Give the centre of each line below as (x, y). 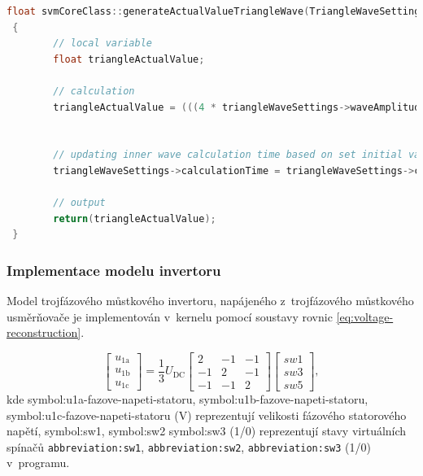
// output (79, 203)
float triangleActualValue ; (129, 59)
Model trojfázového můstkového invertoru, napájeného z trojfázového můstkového (210, 301)
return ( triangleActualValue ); (135, 218)
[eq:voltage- (365, 316)
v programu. (38, 463)
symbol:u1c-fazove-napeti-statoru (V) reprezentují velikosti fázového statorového (207, 415)
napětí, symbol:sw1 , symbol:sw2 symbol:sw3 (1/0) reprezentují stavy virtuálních (207, 431)
